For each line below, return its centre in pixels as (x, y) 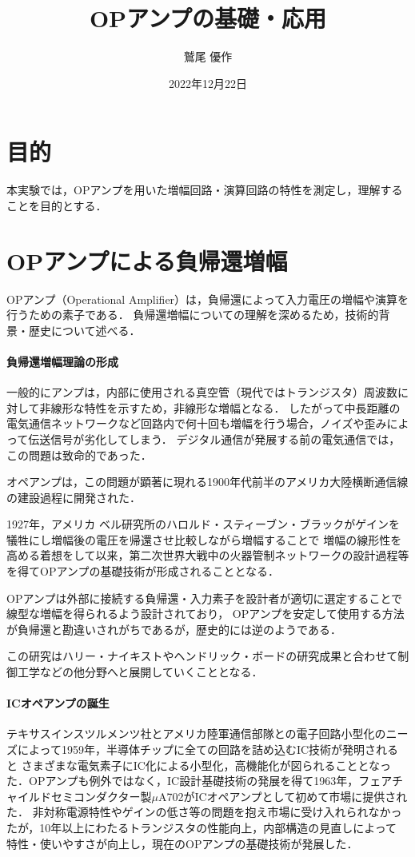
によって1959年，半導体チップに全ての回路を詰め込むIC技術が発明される (208, 749)
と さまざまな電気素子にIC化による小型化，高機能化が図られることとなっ (199, 765)
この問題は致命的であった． (79, 454)
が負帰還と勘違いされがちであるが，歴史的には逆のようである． (174, 629)
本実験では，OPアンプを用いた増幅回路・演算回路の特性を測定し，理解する (205, 190)
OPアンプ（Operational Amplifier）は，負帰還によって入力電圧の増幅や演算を (207, 299)
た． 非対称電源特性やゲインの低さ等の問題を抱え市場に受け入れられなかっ (204, 812)
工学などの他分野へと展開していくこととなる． (140, 672)
